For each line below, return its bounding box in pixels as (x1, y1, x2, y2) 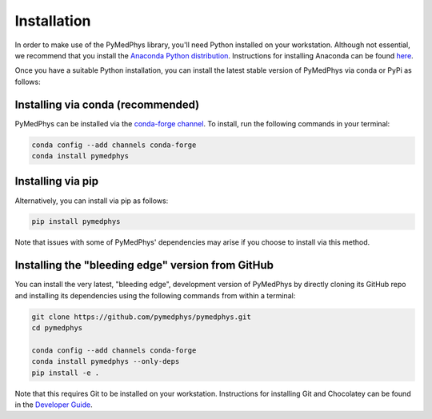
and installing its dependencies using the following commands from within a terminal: (14, 290, 296, 300)
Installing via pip (14, 174, 99, 188)
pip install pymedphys (31, 217, 121, 226)
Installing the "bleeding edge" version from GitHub (14, 258, 274, 272)
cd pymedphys (31, 324, 83, 333)
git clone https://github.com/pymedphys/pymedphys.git (31, 312, 251, 321)
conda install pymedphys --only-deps (31, 357, 180, 366)
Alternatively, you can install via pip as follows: (14, 196, 169, 206)
